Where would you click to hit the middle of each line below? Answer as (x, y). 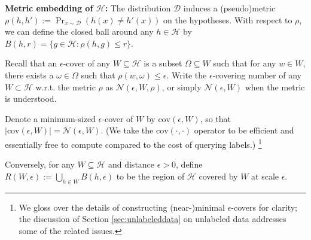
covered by (218, 176)
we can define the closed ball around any (79, 31)
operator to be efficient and (244, 130)
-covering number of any (257, 75)
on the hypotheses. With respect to (228, 19)
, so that (216, 118)
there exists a (29, 75)
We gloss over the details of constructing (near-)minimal (122, 207)
